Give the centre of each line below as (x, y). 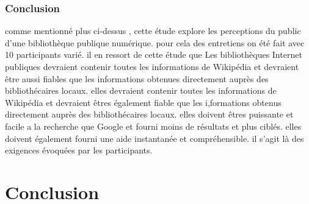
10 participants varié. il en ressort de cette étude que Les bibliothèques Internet (154, 55)
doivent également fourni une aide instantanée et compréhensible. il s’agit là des (154, 138)
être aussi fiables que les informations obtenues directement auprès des (137, 78)
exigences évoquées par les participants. (79, 150)
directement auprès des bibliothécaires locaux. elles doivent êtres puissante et (149, 114)
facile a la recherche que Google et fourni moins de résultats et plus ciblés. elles (153, 126)
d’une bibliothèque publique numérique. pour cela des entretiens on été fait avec (155, 42)
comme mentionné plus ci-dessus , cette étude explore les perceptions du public (153, 31)
